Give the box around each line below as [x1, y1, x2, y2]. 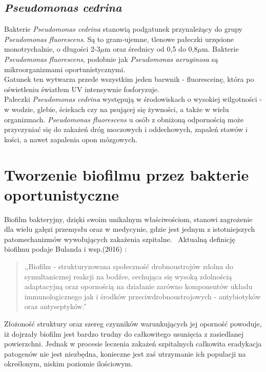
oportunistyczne [4, 184, 119, 205]
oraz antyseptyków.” [24, 301, 87, 312]
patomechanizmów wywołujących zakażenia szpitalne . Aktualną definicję [4, 233, 235, 244]
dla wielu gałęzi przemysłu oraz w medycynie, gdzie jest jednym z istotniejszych [4, 224, 255, 234]
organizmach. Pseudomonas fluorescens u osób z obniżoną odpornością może [4, 114, 244, 124]
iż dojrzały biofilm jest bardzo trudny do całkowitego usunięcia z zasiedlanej [4, 328, 244, 339]
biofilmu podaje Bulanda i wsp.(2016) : [4, 244, 127, 254]
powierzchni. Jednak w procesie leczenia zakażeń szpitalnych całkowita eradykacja [4, 338, 262, 349]
